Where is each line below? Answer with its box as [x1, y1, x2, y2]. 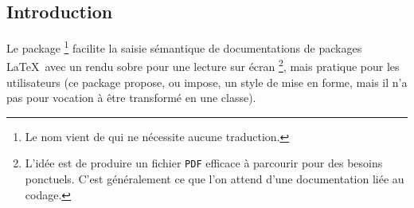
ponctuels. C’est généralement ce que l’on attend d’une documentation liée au [25, 171, 404, 187]
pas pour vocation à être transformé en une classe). [6, 89, 256, 106]
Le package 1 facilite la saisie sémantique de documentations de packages [6, 37, 362, 56]
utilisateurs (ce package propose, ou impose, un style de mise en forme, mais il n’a [6, 73, 408, 90]
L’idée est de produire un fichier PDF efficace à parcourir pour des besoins [25, 155, 383, 171]
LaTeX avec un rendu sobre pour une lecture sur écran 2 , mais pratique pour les [6, 56, 400, 75]
